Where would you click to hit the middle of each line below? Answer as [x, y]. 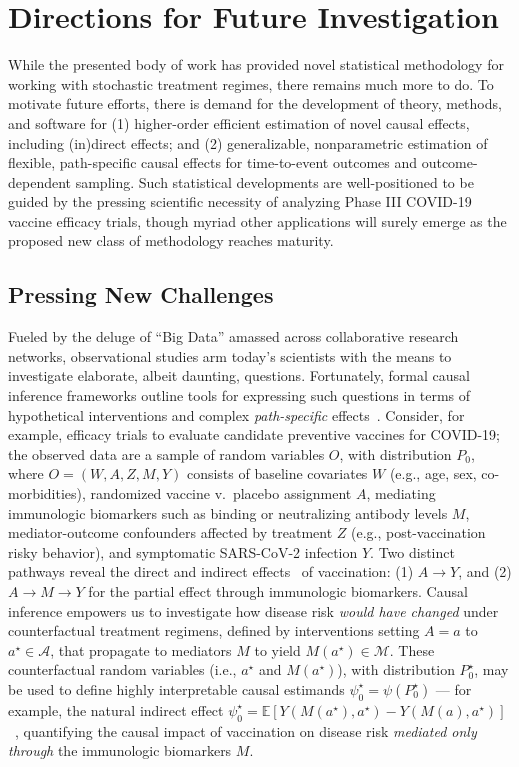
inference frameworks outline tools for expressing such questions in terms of [239, 395]
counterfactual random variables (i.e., [122, 669]
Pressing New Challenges [141, 294]
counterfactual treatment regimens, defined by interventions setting [214, 630]
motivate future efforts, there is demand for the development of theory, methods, [255, 103]
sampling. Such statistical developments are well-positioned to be [274, 181]
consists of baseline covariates [277, 473]
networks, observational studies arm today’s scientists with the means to [230, 355]
